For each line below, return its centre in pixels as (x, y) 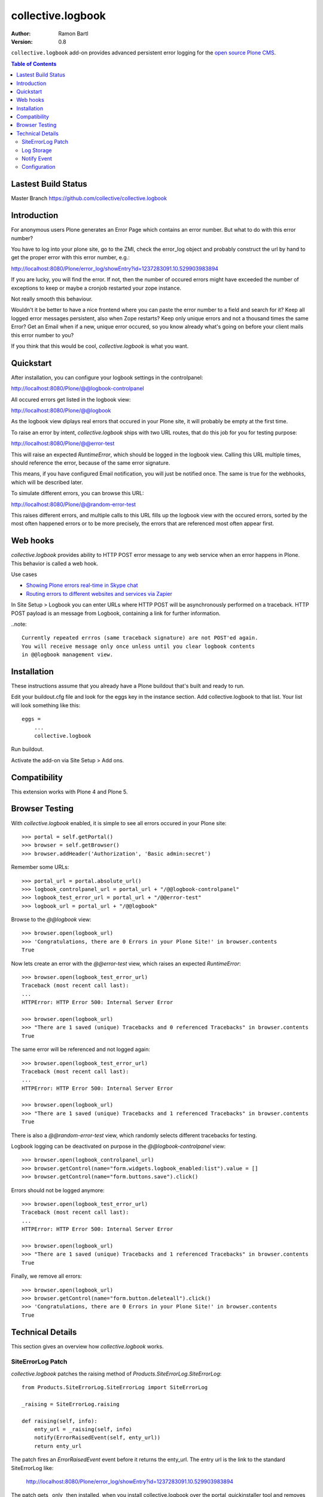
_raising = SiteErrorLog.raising (71, 1404)
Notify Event (37, 159)
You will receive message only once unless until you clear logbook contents (138, 646)
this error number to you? (42, 335)
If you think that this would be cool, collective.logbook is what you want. (100, 346)
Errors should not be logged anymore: (58, 1190)
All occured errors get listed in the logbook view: (71, 399)
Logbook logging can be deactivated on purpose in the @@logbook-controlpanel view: (118, 1146)
